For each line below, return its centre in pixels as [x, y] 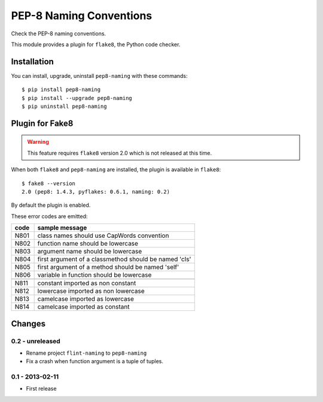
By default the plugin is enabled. [51, 205]
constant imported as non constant [87, 283]
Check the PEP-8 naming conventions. [59, 34]
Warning [38, 142]
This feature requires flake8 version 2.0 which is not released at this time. [120, 153]
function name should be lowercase [88, 244]
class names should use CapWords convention [103, 235]
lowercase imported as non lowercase [91, 291]
